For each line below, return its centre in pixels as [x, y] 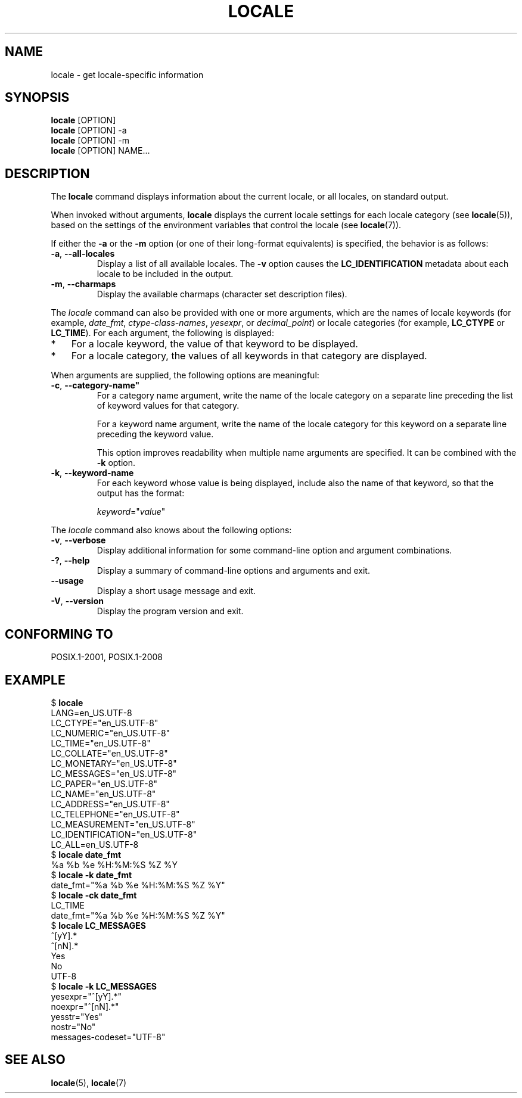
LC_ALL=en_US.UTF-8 [95, 844]
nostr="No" [73, 1027]
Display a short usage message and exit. [176, 591]
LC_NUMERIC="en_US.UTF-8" [111, 733]
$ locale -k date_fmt [91, 875]
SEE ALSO [35, 1060]
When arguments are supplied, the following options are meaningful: [185, 375]
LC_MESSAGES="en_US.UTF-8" [114, 773]
